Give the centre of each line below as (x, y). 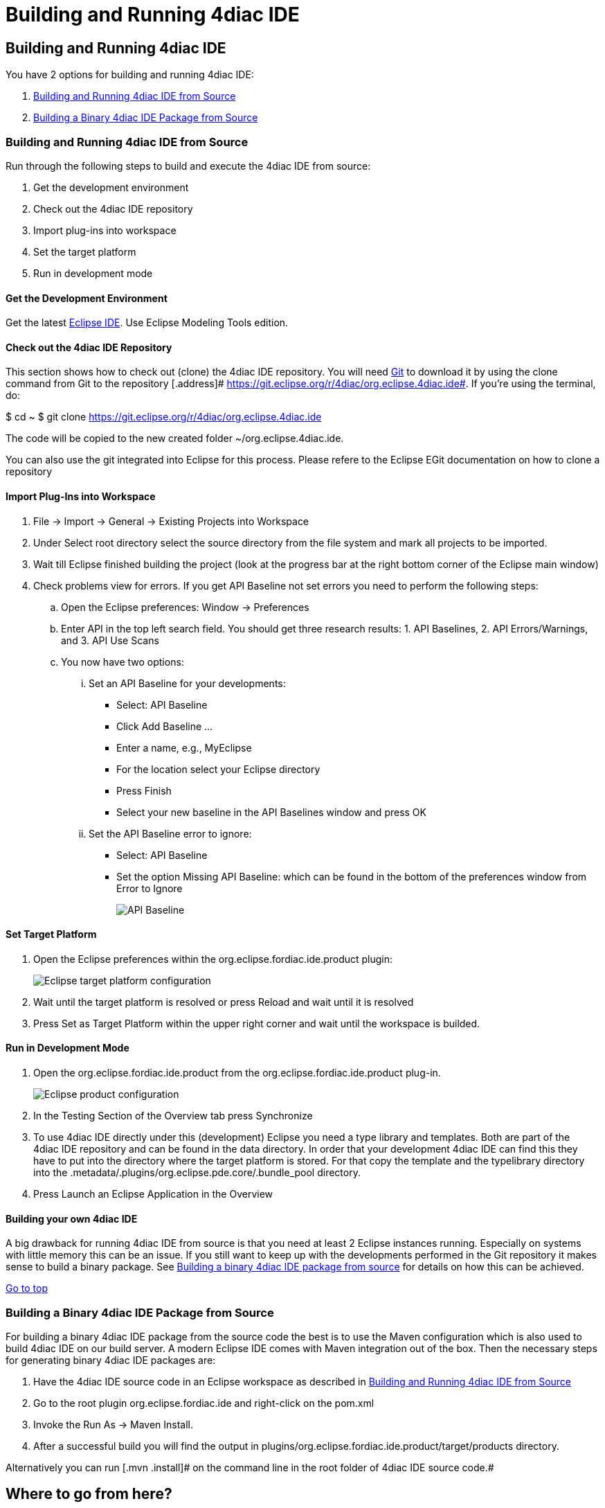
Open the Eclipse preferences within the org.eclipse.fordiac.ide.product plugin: (213, 959)
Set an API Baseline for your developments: (187, 683)
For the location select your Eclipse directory (218, 769)
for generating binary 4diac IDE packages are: (111, 1360)
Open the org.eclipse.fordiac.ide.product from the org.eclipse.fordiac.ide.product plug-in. (237, 1073)
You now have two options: (123, 662)
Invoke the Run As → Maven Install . (114, 1424)
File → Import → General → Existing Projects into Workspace (171, 521)
